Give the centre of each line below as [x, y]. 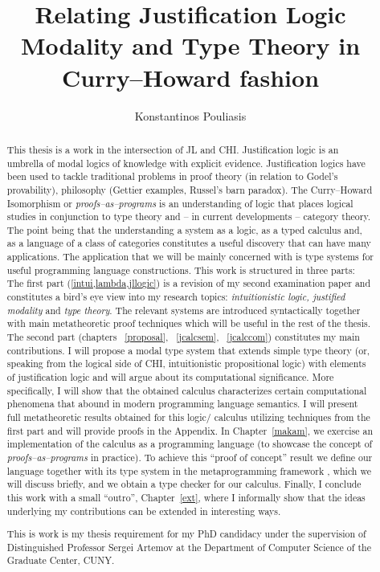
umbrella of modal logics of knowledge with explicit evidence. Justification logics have [186, 163]
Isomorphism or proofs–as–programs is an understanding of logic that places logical [180, 203]
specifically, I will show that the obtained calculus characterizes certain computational [187, 390]
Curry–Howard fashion [190, 77]
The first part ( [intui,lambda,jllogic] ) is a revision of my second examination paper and [189, 283]
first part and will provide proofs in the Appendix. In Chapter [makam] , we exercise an [190, 430]
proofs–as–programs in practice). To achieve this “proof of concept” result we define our [190, 457]
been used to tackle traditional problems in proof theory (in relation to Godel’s [172, 176]
